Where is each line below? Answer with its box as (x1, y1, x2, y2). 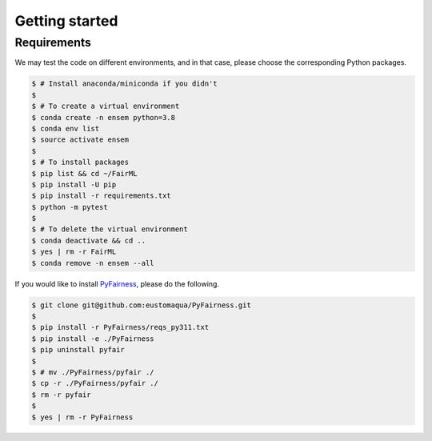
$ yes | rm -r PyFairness (31, 412, 134, 422)
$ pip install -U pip (31, 180, 117, 189)
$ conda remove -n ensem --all (31, 259, 155, 267)
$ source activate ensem (31, 135, 130, 144)
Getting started (14, 12, 118, 30)
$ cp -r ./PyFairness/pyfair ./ (31, 379, 159, 388)
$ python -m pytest (31, 202, 108, 211)
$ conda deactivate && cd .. (31, 236, 146, 245)
